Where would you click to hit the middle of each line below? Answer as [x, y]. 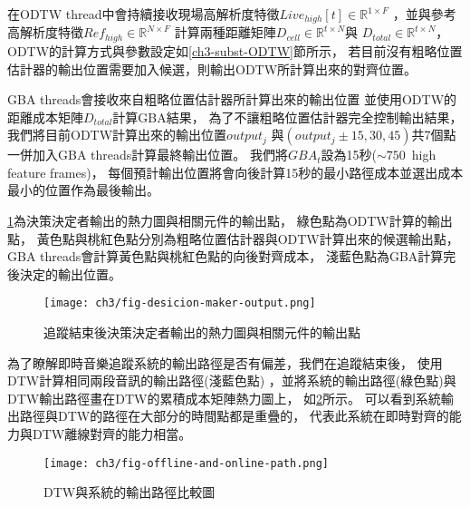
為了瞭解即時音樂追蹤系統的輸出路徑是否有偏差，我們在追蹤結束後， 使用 [225, 362]
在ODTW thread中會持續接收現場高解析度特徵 [144, 14]
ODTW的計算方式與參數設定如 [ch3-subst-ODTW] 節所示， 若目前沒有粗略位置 [235, 50]
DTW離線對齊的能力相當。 [112, 434]
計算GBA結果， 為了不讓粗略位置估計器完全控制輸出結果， [288, 117]
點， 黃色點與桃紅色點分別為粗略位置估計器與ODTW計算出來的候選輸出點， [233, 238]
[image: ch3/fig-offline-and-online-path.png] [186, 463]
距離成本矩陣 [45, 117]
